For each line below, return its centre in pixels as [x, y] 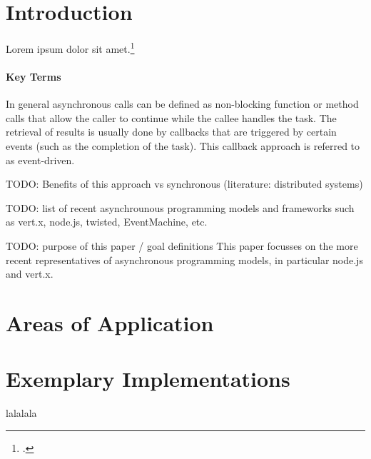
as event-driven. [40, 160]
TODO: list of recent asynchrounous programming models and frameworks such [180, 207]
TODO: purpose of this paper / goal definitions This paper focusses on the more [182, 245]
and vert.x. [30, 274]
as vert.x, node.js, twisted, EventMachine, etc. [107, 222]
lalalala [21, 413]
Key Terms [34, 76]
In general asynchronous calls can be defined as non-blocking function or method [182, 104]
